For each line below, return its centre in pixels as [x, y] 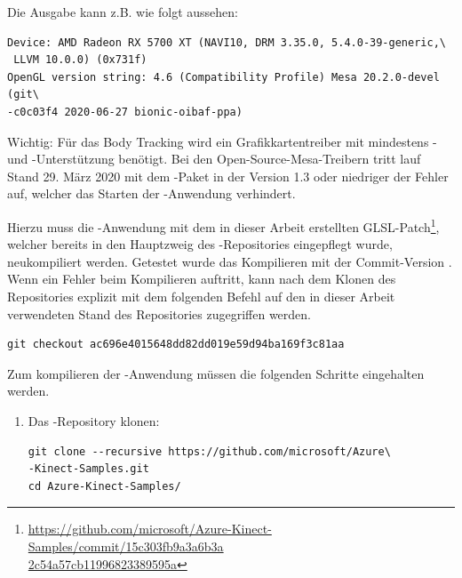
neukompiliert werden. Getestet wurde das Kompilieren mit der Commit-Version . [230, 261]
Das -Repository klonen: [94, 420]
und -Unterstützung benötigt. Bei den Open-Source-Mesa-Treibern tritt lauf [214, 159]
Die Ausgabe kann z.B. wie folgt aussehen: [123, 12]
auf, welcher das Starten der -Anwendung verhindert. [151, 193]
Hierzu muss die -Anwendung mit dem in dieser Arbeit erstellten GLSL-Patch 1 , [223, 225]
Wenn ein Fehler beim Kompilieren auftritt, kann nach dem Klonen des [202, 279]
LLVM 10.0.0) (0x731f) [80, 60]
